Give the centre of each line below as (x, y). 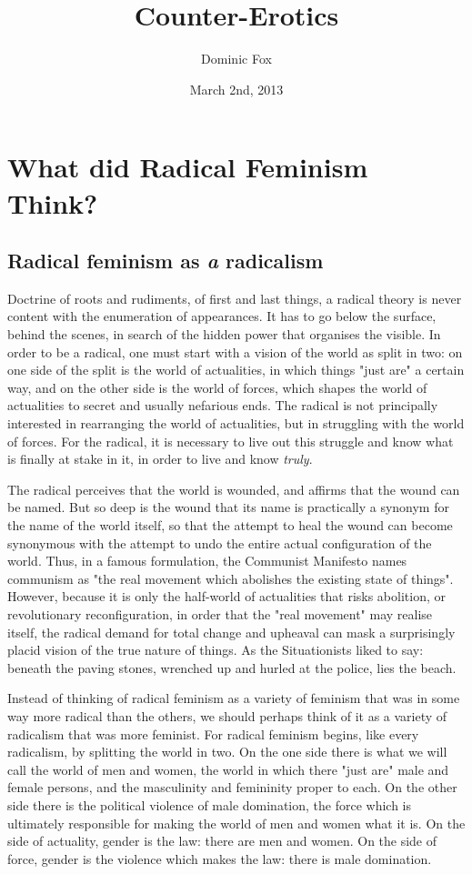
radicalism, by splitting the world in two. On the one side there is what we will (227, 752)
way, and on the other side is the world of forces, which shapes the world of (217, 387)
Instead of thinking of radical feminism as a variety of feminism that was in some (234, 698)
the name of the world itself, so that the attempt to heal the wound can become (230, 525)
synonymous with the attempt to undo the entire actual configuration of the (220, 542)
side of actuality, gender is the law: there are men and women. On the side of (222, 841)
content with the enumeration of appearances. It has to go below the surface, (222, 316)
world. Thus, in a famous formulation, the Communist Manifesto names (207, 561)
